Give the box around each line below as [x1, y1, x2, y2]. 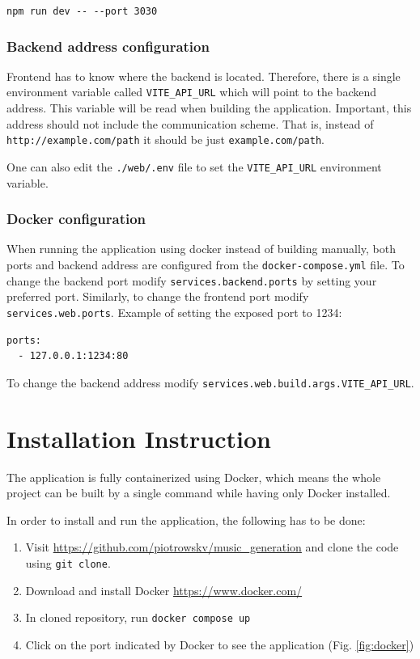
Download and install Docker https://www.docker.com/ [25, 581, 303, 598]
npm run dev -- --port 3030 [6, 6, 158, 17]
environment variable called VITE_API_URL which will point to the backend [6, 83, 376, 100]
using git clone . [25, 554, 111, 571]
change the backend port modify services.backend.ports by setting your [6, 272, 377, 289]
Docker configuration [6, 209, 146, 229]
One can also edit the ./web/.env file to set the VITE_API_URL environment [6, 158, 382, 175]
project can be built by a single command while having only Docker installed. [6, 484, 391, 501]
